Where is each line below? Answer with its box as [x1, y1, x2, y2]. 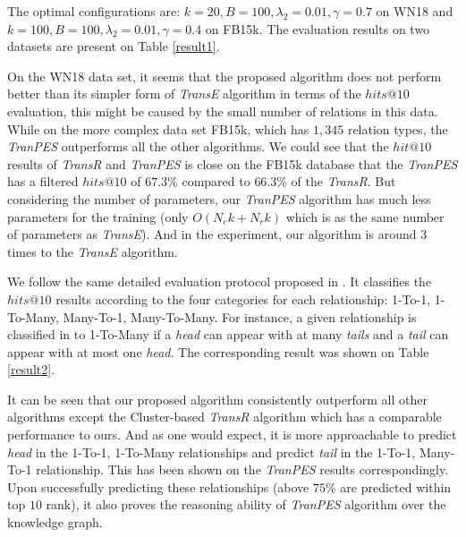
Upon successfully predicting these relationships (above [7, 477, 309, 496]
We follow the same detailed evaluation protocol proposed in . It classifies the [7, 272, 432, 291]
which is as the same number [285, 207, 445, 226]
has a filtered [7, 172, 79, 191]
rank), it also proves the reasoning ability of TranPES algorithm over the [46, 495, 446, 514]
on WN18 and [376, 2, 453, 20]
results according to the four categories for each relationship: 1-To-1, [55, 289, 431, 308]
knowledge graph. [7, 513, 103, 532]
